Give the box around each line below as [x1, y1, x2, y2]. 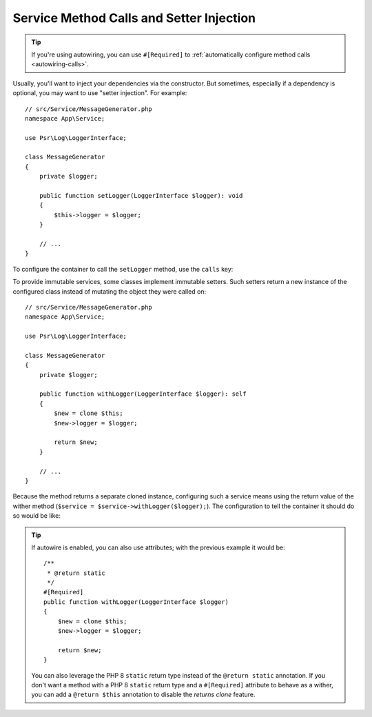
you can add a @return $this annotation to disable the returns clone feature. [31, 690, 256, 699]
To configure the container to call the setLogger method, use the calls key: [12, 265, 234, 273]
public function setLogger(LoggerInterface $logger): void [39, 192, 243, 200]
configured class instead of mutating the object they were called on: [12, 287, 207, 296]
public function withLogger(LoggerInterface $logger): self [39, 390, 247, 398]
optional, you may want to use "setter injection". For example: [12, 89, 187, 97]
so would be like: [12, 512, 61, 520]
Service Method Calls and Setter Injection [12, 10, 256, 26]
